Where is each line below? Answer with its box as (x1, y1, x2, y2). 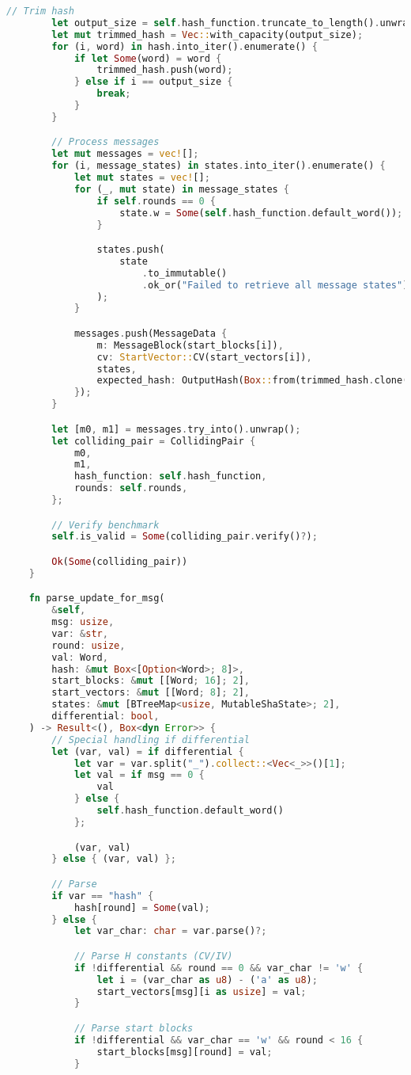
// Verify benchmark (51, 519, 160, 531)
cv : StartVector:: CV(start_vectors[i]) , (96, 351, 312, 363)
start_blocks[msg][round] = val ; (96, 1046, 273, 1058)
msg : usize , (51, 616, 115, 628)
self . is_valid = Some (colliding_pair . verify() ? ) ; (51, 531, 318, 543)
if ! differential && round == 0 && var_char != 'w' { (74, 962, 364, 974)
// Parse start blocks (74, 1022, 194, 1034)
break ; (96, 88, 131, 100)
